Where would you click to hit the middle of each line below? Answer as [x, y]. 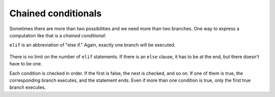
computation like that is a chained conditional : [58, 35]
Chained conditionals [56, 13]
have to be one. [26, 64]
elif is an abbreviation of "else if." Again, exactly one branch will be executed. [92, 45]
